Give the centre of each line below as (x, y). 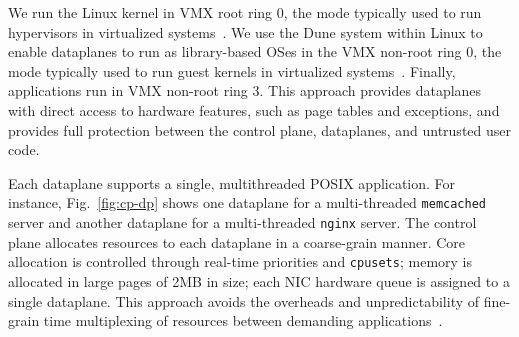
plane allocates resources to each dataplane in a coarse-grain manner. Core (237, 241)
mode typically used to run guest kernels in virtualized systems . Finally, (232, 70)
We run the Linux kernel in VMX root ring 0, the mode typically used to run (245, 12)
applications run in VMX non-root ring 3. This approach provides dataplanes (245, 90)
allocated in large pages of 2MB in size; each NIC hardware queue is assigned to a (259, 280)
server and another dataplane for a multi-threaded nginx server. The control (242, 222)
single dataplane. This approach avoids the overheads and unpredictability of (244, 300)
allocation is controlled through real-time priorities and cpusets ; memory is (240, 261)
